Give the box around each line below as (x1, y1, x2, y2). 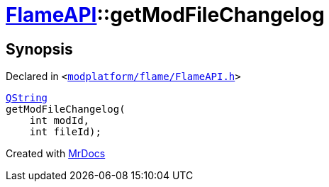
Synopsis (6, 40, 73, 58)
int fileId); (29, 126, 101, 138)
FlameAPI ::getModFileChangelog (6, 3, 325, 27)
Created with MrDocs (6, 147, 106, 160)
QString (6, 92, 48, 104)
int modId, (29, 115, 90, 127)
